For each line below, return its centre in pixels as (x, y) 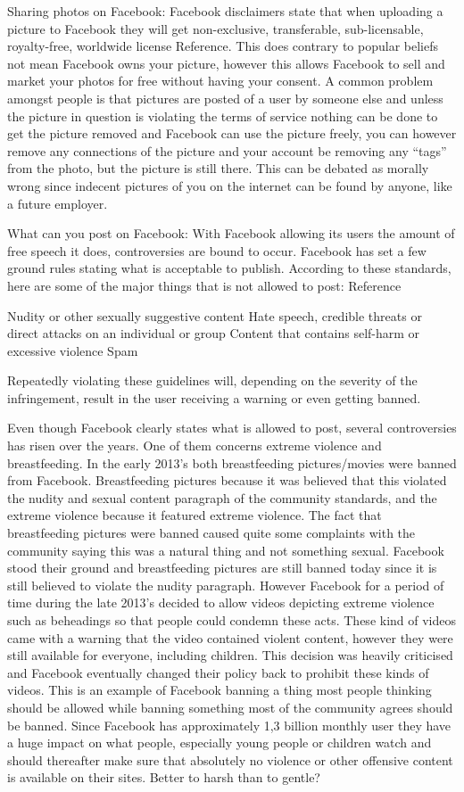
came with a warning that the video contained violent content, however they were (230, 637)
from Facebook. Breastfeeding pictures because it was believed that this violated (227, 480)
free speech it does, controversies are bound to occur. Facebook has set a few (217, 250)
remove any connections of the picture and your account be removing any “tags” (227, 150)
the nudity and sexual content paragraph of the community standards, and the (222, 497)
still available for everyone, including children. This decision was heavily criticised (230, 655)
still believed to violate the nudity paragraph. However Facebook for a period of (226, 585)
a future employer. (58, 203)
